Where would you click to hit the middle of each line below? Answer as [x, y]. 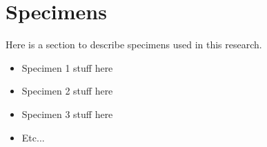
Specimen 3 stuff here [67, 114]
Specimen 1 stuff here [67, 67]
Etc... [33, 137]
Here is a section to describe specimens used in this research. [134, 45]
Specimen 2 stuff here [67, 91]
